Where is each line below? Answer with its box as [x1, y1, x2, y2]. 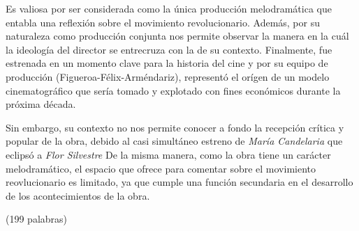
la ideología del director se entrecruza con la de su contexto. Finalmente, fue [6, 42, 332, 56]
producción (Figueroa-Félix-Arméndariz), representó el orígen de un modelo [6, 69, 330, 83]
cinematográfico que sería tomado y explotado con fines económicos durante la [6, 83, 341, 97]
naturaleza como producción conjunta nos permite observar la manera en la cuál [6, 29, 349, 43]
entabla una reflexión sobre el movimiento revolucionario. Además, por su [6, 15, 320, 29]
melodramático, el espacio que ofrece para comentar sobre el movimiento [6, 161, 316, 175]
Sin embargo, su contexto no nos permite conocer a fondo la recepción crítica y [6, 120, 344, 134]
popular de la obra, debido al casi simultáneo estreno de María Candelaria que [6, 134, 343, 148]
